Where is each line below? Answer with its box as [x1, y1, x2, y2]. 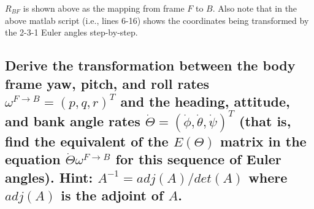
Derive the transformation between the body [5, 56, 296, 75]
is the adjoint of [61, 186, 164, 205]
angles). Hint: [5, 167, 93, 186]
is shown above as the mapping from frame [23, 2, 185, 14]
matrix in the [220, 132, 307, 151]
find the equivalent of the [5, 132, 169, 151]
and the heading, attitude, [120, 91, 290, 110]
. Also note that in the [212, 2, 297, 14]
